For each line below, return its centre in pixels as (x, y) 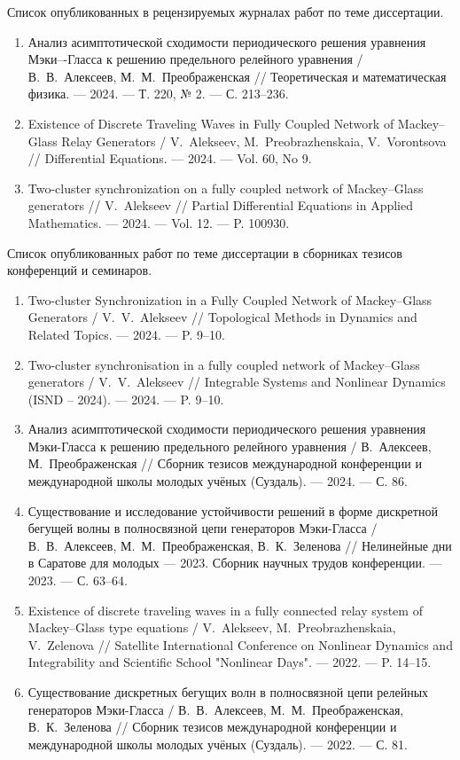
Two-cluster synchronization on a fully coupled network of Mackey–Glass (226, 188)
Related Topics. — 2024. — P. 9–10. (126, 334)
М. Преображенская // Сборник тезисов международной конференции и (225, 463)
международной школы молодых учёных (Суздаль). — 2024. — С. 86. (218, 481)
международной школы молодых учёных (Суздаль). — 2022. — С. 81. (218, 744)
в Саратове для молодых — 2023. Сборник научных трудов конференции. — (235, 563)
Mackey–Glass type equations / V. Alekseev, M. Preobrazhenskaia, (212, 627)
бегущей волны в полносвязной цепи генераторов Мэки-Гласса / (203, 528)
